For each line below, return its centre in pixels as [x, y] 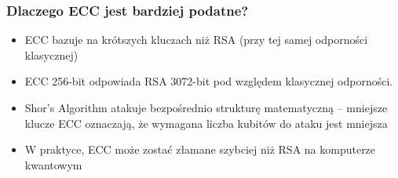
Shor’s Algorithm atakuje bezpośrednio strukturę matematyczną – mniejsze [206, 107]
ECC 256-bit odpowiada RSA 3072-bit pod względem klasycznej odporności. [209, 81]
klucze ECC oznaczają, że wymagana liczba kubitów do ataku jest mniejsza [206, 123]
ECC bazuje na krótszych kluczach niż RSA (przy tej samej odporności [196, 40]
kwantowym [53, 164]
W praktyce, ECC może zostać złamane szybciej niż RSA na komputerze [200, 149]
